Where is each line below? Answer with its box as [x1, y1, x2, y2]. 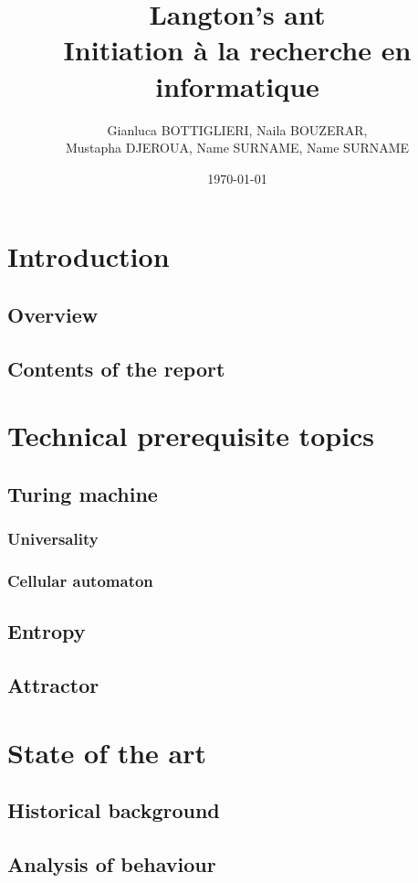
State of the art [7, 733, 207, 771]
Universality [7, 527, 99, 550]
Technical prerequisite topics [7, 417, 375, 454]
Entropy [7, 617, 86, 645]
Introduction [7, 238, 170, 275]
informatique [155, 67, 319, 104]
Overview [7, 300, 99, 328]
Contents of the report [7, 354, 225, 382]
